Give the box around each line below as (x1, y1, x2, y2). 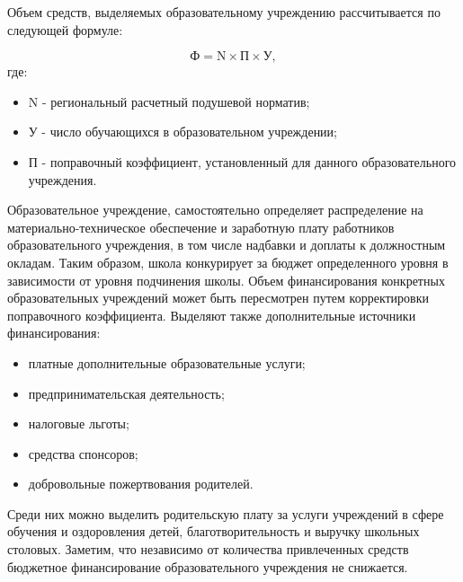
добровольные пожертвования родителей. (28, 474, 254, 493)
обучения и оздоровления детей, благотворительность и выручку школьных (7, 522, 420, 541)
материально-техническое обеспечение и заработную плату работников (7, 217, 395, 236)
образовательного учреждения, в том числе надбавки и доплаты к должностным (7, 235, 446, 254)
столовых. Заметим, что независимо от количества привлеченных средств (7, 540, 409, 559)
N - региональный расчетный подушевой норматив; (28, 92, 310, 110)
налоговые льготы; (28, 414, 129, 433)
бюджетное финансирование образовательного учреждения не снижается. (7, 557, 408, 576)
